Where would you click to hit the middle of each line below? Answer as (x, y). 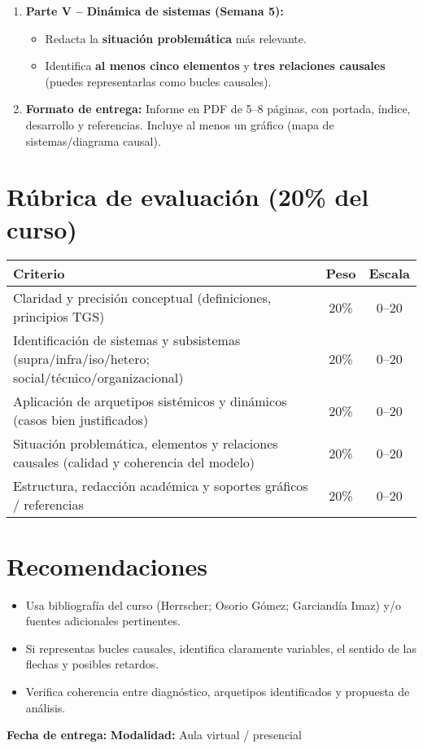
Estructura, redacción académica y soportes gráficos (161, 486)
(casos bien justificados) (81, 420)
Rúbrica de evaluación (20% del (188, 197)
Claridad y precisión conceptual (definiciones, (142, 298)
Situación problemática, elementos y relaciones (146, 444)
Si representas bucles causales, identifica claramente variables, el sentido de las (221, 648)
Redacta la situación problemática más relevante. (176, 38)
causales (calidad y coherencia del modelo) (134, 462)
